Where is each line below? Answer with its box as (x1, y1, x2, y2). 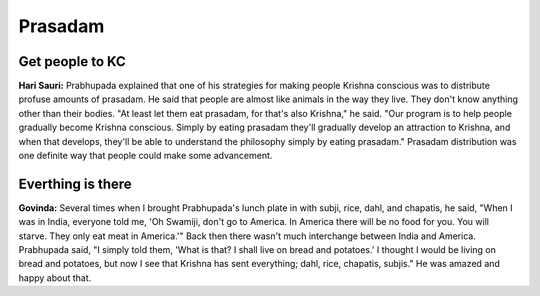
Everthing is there (18, 175, 132, 192)
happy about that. (18, 271, 92, 284)
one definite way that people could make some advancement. (18, 150, 273, 162)
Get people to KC (18, 53, 127, 70)
